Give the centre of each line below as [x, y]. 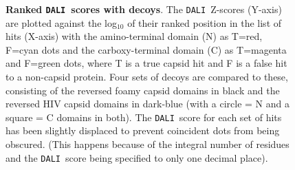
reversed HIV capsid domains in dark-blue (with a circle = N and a [147, 104]
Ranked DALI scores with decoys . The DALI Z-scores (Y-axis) [144, 9]
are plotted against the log [61, 22]
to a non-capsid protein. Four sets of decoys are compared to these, [147, 77]
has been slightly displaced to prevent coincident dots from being [143, 130]
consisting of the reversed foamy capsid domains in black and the [143, 90]
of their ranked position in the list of [205, 22]
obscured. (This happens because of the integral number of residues [147, 144]
